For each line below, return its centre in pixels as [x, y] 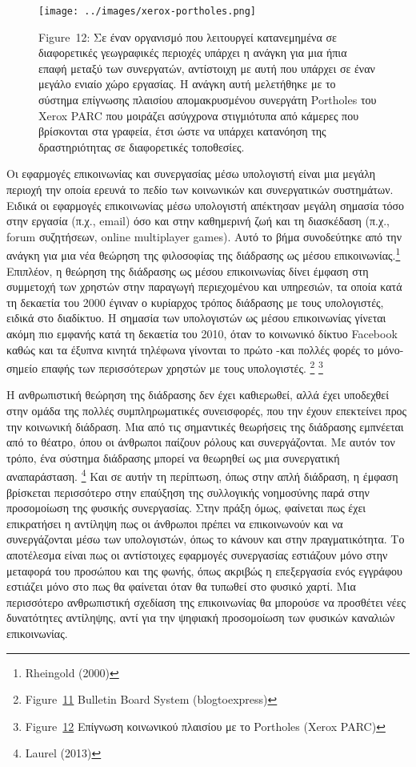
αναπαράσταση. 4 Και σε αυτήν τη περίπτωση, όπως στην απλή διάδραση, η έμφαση [202, 475]
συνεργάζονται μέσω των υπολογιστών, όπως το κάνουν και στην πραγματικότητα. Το [206, 539]
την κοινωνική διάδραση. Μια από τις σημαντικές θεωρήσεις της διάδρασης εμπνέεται [205, 426]
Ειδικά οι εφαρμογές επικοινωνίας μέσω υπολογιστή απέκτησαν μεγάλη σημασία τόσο [206, 205]
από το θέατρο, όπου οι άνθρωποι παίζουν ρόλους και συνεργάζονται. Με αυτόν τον [201, 442]
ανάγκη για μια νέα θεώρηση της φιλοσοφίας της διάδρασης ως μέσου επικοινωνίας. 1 [204, 254]
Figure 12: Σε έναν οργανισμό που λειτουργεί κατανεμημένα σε [188, 36]
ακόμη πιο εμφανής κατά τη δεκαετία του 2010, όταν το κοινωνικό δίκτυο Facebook [202, 333]
